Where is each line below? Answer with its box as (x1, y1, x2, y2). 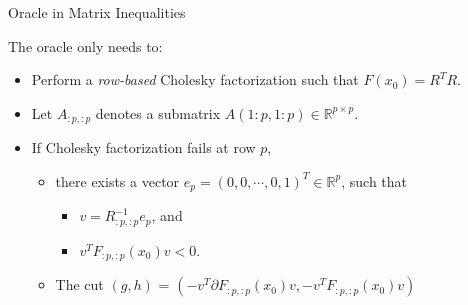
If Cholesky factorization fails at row (31, 137, 256, 158)
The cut (55, 274, 104, 295)
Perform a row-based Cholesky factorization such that (31, 69, 359, 90)
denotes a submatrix (95, 102, 221, 123)
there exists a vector (55, 170, 180, 191)
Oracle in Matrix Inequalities (8, 2, 186, 22)
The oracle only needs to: (8, 35, 163, 56)
